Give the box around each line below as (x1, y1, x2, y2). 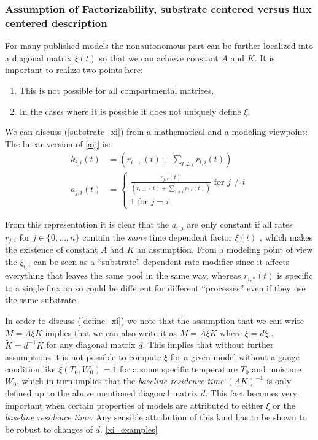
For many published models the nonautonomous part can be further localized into (5, 39, 313, 52)
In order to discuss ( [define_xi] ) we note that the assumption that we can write (5, 314, 304, 327)
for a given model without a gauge (170, 350, 300, 363)
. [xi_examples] (99, 422, 158, 435)
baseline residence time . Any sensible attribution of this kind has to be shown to (5, 411, 307, 423)
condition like (5, 362, 56, 375)
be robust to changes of (5, 422, 93, 435)
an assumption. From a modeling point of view (137, 243, 313, 256)
